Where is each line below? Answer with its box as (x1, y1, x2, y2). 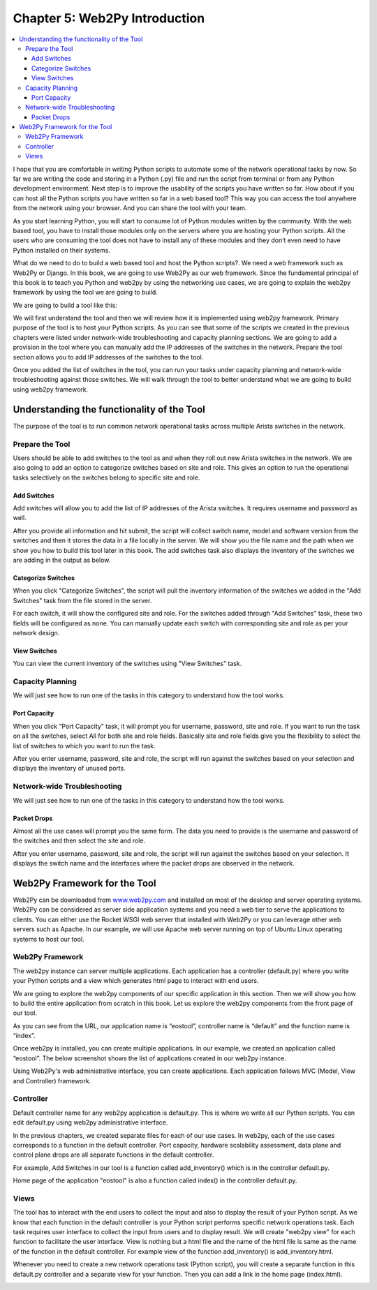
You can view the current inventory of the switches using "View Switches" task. (13, 660, 242, 668)
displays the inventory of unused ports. (13, 764, 126, 773)
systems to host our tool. (13, 935, 84, 943)
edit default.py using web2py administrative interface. (13, 1118, 168, 1127)
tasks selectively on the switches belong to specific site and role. (13, 473, 200, 482)
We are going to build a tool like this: (13, 301, 118, 309)
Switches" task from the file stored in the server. (13, 596, 152, 605)
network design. (13, 628, 60, 637)
